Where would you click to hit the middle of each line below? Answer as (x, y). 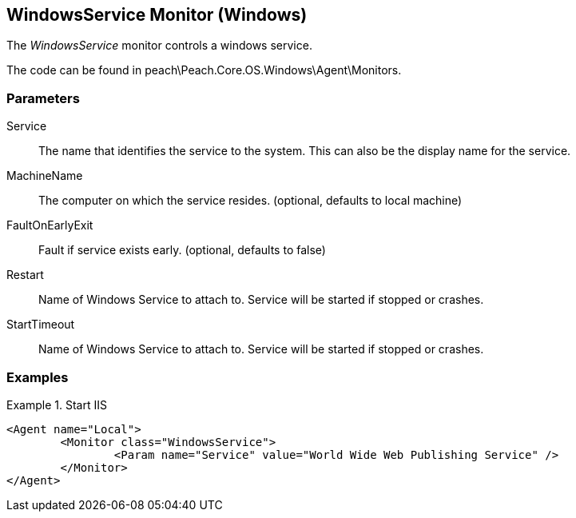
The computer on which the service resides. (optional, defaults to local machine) (250, 201)
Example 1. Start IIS (57, 404)
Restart (25, 275)
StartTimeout (41, 325)
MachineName (45, 176)
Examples (38, 377)
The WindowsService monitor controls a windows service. (159, 46)
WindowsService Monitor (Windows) (157, 15)
